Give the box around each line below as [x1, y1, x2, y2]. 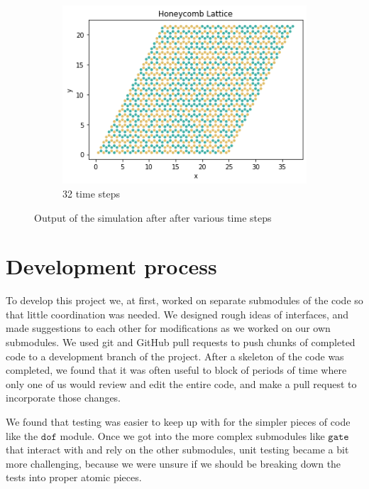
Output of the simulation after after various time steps [34, 210, 272, 225]
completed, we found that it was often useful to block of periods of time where [6, 362, 347, 377]
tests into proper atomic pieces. [6, 470, 142, 485]
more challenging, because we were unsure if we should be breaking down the [6, 456, 341, 471]
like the [6, 428, 38, 443]
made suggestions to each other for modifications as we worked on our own [6, 321, 331, 335]
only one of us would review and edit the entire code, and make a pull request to [6, 376, 357, 391]
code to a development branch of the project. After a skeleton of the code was [6, 348, 344, 363]
